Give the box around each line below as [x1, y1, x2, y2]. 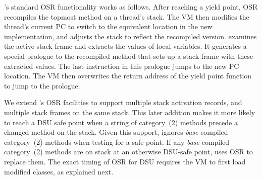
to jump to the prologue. [4, 80, 80, 91]
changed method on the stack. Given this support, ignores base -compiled [4, 127, 228, 137]
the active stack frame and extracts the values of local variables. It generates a [4, 41, 247, 51]
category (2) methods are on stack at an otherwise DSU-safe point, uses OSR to [4, 146, 253, 157]
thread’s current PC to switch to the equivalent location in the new [4, 21, 213, 32]
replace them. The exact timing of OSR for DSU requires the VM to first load [4, 156, 246, 166]
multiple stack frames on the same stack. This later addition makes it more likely [4, 107, 255, 117]
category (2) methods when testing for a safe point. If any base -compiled [4, 136, 230, 147]
